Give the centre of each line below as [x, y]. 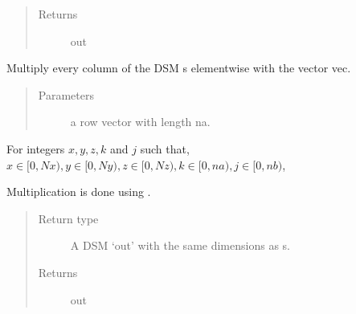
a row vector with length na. [140, 122]
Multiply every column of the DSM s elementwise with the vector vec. [179, 68]
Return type [68, 218]
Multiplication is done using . [79, 192]
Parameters [66, 94]
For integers [36, 148]
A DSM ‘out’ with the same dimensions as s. [180, 245]
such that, [165, 148]
